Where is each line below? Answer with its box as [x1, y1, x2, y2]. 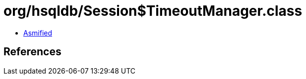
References [3, 45, 61, 58]
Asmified [23, 28, 53, 37]
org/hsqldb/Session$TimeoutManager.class [3, 2, 303, 19]
